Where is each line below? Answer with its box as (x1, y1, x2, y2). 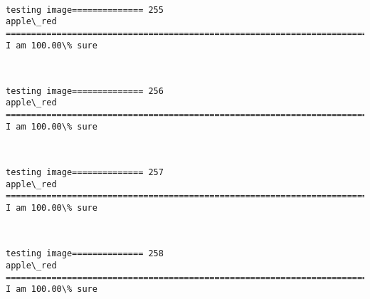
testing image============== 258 (6, 248, 164, 259)
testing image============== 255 (6, 4, 164, 15)
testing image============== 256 (6, 85, 164, 96)
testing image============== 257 (6, 167, 164, 178)
